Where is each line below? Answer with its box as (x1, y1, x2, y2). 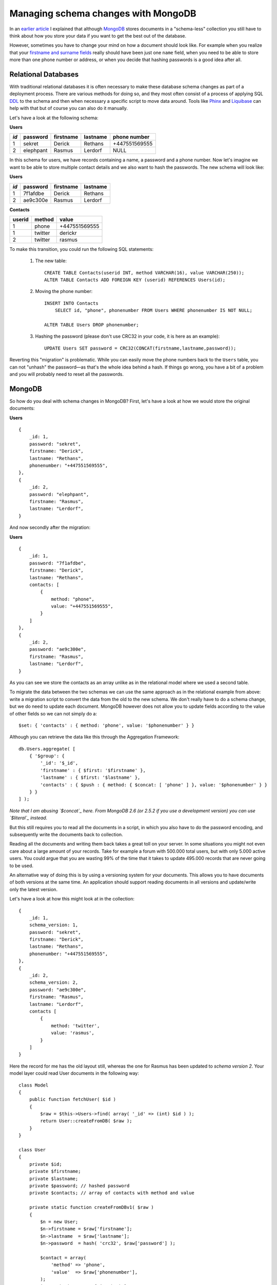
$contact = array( (40, 1255, 87, 1260)
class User (18, 1147, 46, 1153)
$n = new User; (40, 1219, 78, 1224)
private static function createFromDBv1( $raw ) (29, 1204, 154, 1210)
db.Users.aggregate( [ (18, 746, 76, 751)
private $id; (29, 1161, 62, 1167)
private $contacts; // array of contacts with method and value (29, 1190, 194, 1196)
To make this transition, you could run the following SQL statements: (9, 246, 154, 252)
